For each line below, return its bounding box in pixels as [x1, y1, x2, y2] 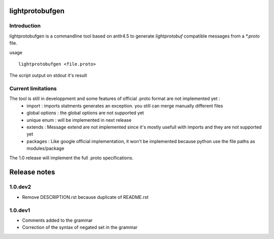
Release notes [9, 168, 55, 177]
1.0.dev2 [9, 183, 31, 190]
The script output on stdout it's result [9, 73, 87, 79]
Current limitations [9, 85, 57, 92]
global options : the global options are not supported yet [26, 110, 144, 116]
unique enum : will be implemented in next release [26, 117, 132, 123]
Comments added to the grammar [22, 217, 93, 223]
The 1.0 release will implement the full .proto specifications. [9, 155, 134, 161]
